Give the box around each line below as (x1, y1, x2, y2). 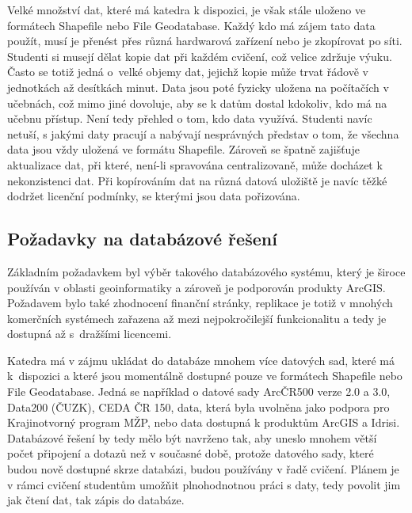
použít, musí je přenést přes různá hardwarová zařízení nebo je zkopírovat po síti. (7, 32, 402, 49)
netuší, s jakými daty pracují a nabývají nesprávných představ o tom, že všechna (7, 125, 399, 142)
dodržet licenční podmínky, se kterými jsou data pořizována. (7, 188, 300, 204)
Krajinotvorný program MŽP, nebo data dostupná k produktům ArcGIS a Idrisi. (7, 414, 400, 431)
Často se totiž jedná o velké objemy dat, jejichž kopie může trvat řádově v (7, 63, 368, 80)
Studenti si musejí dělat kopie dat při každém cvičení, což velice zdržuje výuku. (7, 47, 392, 64)
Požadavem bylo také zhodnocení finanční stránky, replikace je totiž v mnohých (7, 294, 393, 311)
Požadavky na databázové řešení (7, 226, 277, 251)
